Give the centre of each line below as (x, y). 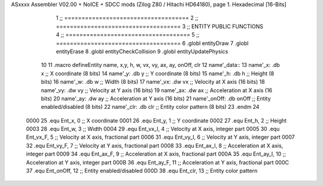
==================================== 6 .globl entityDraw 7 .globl (152, 43)
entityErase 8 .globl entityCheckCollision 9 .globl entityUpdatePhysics (142, 51)
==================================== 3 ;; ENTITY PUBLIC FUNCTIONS (159, 26)
